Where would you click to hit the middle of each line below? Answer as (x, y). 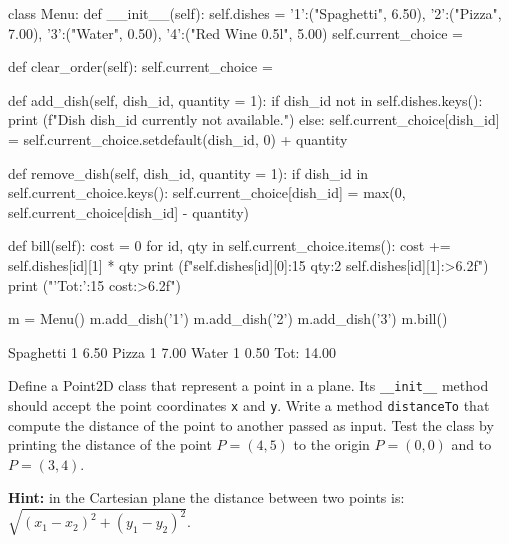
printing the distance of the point (110, 444)
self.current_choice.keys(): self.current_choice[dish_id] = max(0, (207, 192)
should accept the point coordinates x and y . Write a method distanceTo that (249, 404)
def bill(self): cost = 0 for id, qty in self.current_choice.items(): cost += (229, 245)
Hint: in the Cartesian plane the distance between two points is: (206, 497)
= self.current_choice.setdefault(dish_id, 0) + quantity (178, 138)
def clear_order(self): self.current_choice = (140, 66)
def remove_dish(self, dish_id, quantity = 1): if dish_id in (188, 172)
